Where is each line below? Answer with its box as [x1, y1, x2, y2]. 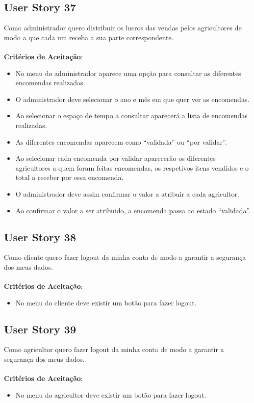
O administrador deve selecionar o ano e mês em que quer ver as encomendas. [15, 94, 250, 104]
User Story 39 [4, 321, 76, 336]
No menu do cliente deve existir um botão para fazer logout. [15, 297, 197, 307]
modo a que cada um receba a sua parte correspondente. [4, 32, 174, 42]
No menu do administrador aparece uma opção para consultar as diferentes [15, 68, 241, 78]
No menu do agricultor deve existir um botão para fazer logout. [15, 389, 206, 400]
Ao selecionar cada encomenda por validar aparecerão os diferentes [15, 153, 216, 163]
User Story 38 [4, 229, 76, 244]
